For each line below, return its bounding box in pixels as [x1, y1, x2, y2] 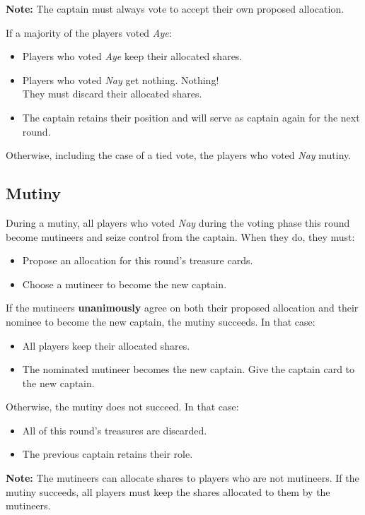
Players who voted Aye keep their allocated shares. [22, 49, 243, 64]
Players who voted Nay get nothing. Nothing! [22, 72, 219, 87]
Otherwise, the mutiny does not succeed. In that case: [6, 399, 239, 414]
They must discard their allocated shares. [22, 86, 202, 101]
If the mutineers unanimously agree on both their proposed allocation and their [6, 300, 359, 315]
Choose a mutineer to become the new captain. [22, 276, 227, 291]
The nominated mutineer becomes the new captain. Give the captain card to [22, 362, 355, 377]
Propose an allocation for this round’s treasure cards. [22, 253, 253, 268]
